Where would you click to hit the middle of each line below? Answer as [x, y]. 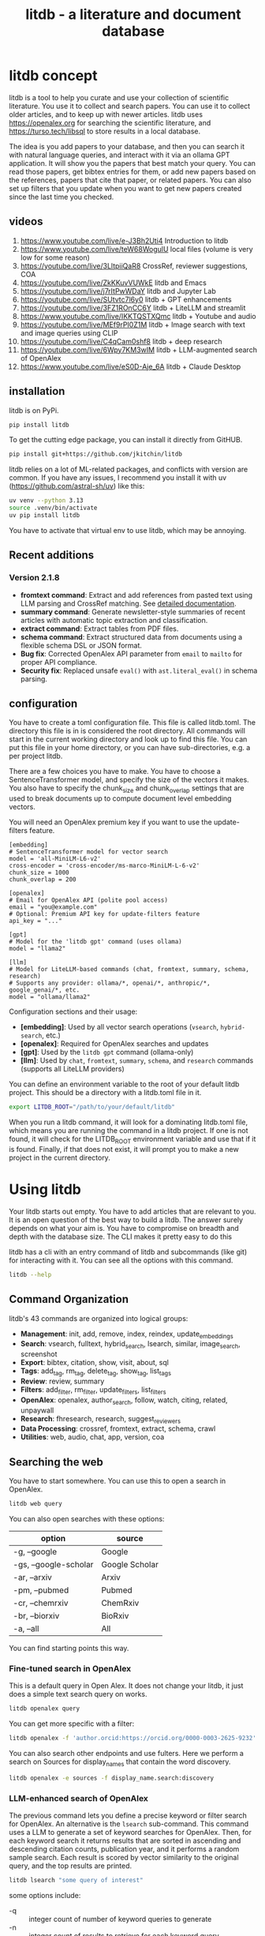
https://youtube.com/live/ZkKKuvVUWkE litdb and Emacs [114, 283]
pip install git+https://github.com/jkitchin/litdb [95, 454]
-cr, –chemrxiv [41, 1603]
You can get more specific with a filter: [72, 1724]
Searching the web [56, 1462]
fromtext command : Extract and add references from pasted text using [136, 595]
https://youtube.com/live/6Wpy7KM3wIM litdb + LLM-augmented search [138, 350]
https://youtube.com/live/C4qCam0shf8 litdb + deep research [121, 341]
